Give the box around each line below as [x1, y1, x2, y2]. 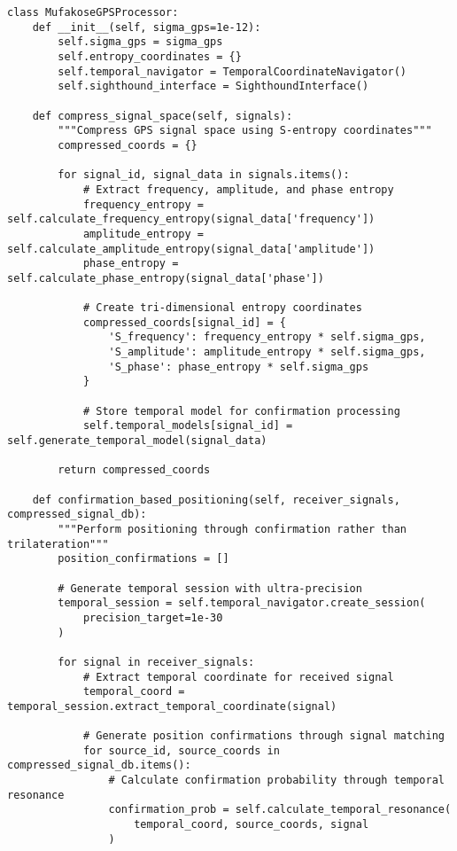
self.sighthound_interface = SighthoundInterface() [58, 80, 369, 93]
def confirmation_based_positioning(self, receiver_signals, [32, 493, 400, 506]
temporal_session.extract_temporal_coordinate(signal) [7, 699, 337, 713]
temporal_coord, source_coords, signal [134, 818, 369, 831]
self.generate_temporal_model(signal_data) [7, 434, 267, 448]
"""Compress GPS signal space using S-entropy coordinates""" [58, 124, 432, 137]
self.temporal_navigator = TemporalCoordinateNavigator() [58, 65, 407, 78]
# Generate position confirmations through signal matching [82, 730, 445, 743]
